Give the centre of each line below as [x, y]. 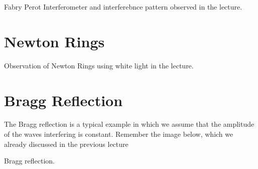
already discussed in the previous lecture [66, 144]
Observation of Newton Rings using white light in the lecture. [99, 65]
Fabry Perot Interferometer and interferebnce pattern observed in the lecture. [123, 7]
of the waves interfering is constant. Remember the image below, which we [119, 134]
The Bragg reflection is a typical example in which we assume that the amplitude [129, 124]
